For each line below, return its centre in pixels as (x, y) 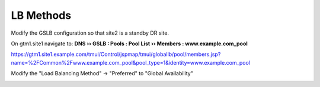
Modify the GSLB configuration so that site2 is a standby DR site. (90, 33)
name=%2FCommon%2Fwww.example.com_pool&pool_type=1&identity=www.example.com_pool (130, 62)
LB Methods (41, 15)
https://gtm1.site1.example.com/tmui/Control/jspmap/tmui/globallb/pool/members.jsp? (116, 54)
